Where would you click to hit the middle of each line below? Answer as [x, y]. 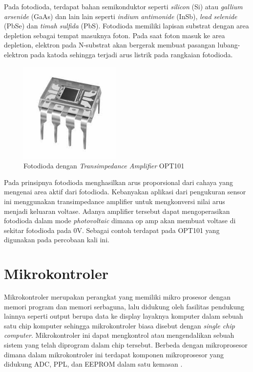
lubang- [229, 45]
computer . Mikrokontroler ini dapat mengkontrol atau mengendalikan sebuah [119, 335]
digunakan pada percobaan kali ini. [57, 240]
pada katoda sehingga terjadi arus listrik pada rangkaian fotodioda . [132, 54]
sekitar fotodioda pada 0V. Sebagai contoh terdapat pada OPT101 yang [112, 230]
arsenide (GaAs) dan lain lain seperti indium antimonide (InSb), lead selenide [121, 16]
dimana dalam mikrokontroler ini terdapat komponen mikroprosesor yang [114, 354]
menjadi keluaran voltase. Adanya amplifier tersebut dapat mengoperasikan [117, 211]
